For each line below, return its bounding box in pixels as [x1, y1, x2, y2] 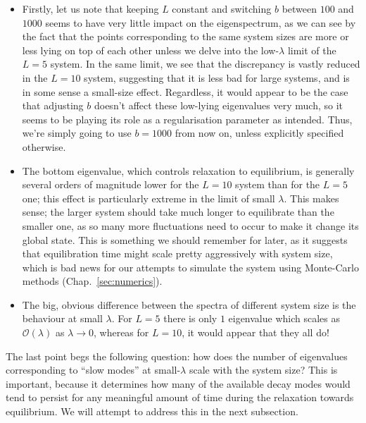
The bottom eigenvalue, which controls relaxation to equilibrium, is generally [22, 163, 355, 178]
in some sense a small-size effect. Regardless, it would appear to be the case [22, 84, 348, 99]
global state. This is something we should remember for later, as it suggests [22, 232, 348, 247]
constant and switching [172, 1, 272, 16]
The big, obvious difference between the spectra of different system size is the [22, 297, 356, 312]
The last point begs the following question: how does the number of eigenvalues [6, 348, 348, 363]
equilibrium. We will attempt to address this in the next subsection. [6, 404, 298, 419]
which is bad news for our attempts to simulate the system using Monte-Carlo [22, 259, 359, 274]
